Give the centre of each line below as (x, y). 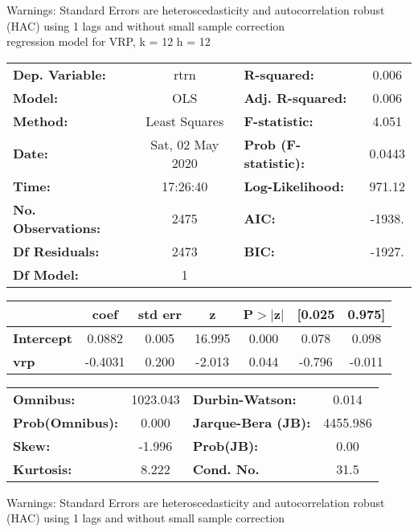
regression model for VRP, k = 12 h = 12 (109, 41)
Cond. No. (226, 469)
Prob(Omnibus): (66, 422)
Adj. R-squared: (295, 97)
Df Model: (46, 274)
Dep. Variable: (59, 74)
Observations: (57, 227)
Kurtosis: (43, 469)
